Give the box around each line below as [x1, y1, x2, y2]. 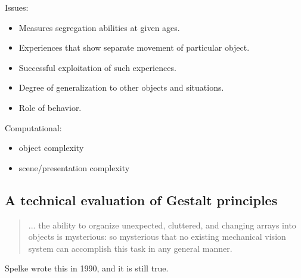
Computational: [5, 121, 62, 134]
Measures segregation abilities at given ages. [18, 21, 180, 33]
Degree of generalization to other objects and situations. [18, 81, 224, 94]
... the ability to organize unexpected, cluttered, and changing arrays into [28, 218, 296, 231]
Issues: [5, 1, 29, 13]
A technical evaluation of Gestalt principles [5, 190, 278, 209]
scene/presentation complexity [18, 161, 130, 174]
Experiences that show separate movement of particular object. [18, 41, 250, 54]
